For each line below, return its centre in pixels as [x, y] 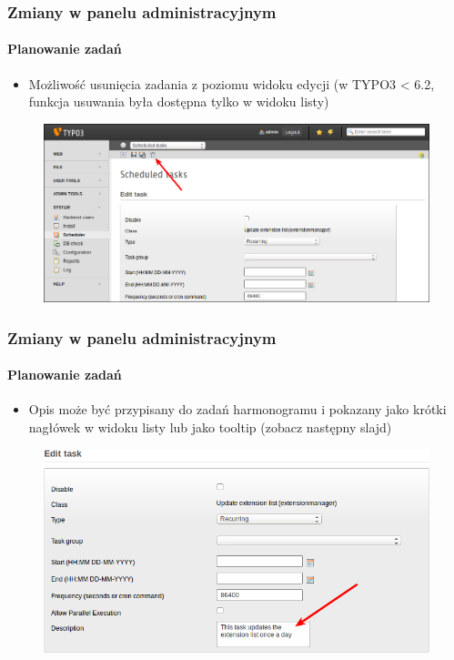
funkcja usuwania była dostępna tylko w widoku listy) [179, 102]
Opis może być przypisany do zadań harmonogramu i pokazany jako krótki [237, 409]
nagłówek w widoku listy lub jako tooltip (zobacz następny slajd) [210, 426]
